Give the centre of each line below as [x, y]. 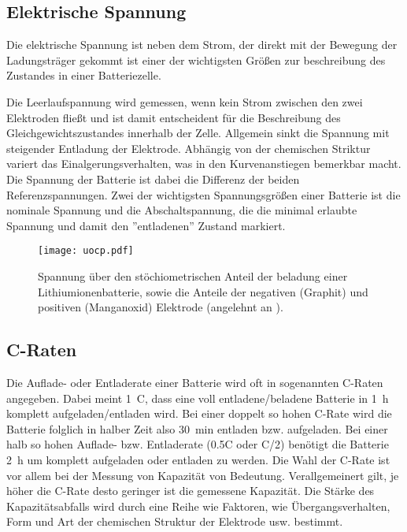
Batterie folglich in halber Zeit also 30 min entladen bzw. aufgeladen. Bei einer [197, 428]
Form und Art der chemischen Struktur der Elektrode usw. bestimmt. [175, 521]
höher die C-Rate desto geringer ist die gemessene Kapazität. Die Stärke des [191, 491]
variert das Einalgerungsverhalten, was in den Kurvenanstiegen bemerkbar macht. [204, 164]
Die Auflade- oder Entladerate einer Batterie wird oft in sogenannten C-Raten [195, 382]
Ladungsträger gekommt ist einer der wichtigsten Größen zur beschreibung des [196, 60]
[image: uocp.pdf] [86, 251]
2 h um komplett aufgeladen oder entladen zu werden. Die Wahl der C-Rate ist [198, 459]
